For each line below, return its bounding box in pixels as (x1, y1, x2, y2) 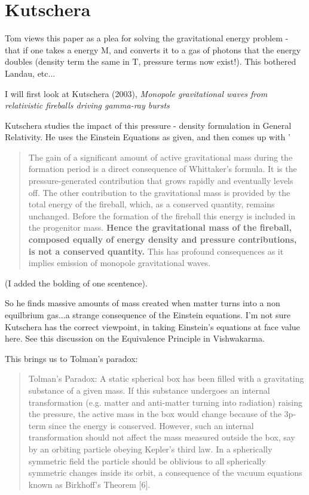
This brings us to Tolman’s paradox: (5, 352, 138, 364)
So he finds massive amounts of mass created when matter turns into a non (5, 297, 280, 309)
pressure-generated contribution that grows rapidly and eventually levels (28, 174, 293, 187)
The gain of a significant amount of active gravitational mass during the (28, 150, 293, 163)
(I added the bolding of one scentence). (5, 276, 148, 289)
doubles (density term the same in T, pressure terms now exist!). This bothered (5, 55, 296, 68)
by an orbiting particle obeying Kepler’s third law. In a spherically (28, 442, 273, 455)
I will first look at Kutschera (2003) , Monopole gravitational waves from (5, 87, 268, 99)
